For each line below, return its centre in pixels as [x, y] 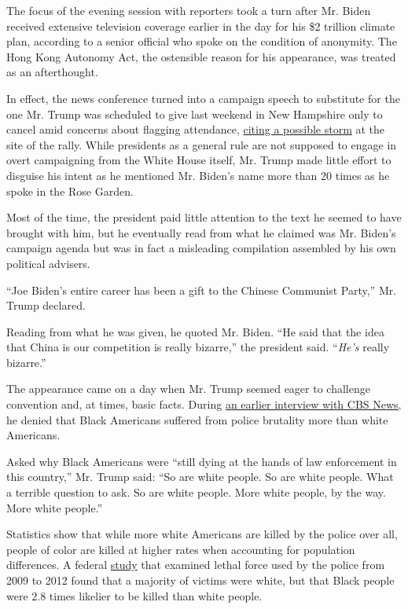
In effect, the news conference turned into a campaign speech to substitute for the [203, 98]
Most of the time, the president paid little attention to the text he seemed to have [204, 217]
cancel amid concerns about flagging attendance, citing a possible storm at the [196, 129]
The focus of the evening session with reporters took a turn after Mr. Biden [189, 10]
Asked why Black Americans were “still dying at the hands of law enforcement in [202, 461]
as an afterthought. [52, 72]
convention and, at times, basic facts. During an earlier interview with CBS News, [204, 404]
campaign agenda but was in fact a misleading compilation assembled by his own [201, 248]
